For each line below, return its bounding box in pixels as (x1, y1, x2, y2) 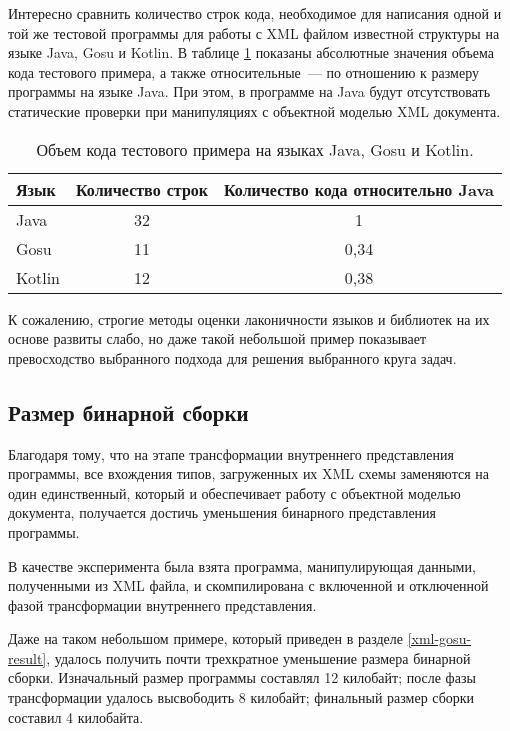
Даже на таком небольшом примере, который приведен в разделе (8, 628, 403, 649)
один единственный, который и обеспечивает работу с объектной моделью (8, 482, 461, 503)
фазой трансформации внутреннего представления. (8, 594, 317, 615)
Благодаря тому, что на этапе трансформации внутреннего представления (8, 443, 454, 464)
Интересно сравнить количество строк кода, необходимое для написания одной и (8, 3, 502, 23)
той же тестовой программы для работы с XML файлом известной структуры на (8, 22, 500, 43)
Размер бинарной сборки (8, 396, 249, 427)
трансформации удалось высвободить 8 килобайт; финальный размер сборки (8, 687, 475, 708)
